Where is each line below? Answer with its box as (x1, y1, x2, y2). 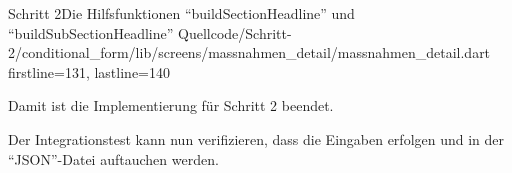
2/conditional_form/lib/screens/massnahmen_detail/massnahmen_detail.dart (8, 42, 491, 63)
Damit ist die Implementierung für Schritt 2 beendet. (8, 95, 334, 116)
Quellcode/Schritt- (178, 22, 292, 43)
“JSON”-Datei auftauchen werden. (8, 148, 219, 169)
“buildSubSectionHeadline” (8, 22, 174, 43)
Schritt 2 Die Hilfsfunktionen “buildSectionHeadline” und (8, 3, 355, 23)
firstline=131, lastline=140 (8, 61, 170, 82)
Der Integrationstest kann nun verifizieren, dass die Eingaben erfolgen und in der (8, 128, 505, 149)
